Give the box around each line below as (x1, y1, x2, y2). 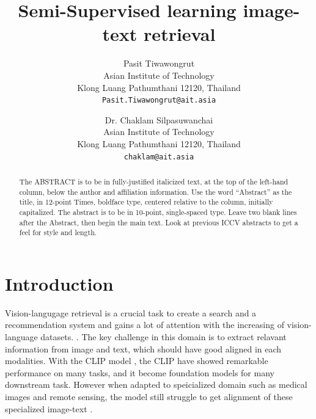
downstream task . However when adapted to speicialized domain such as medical (5, 378, 307, 391)
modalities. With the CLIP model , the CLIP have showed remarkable (5, 354, 268, 367)
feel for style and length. (19, 227, 97, 238)
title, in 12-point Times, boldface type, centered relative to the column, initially (19, 197, 273, 207)
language (5, 330, 38, 343)
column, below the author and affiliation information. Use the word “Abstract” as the (19, 186, 292, 197)
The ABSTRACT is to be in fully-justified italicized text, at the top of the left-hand (19, 176, 288, 186)
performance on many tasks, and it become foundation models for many (5, 366, 274, 379)
